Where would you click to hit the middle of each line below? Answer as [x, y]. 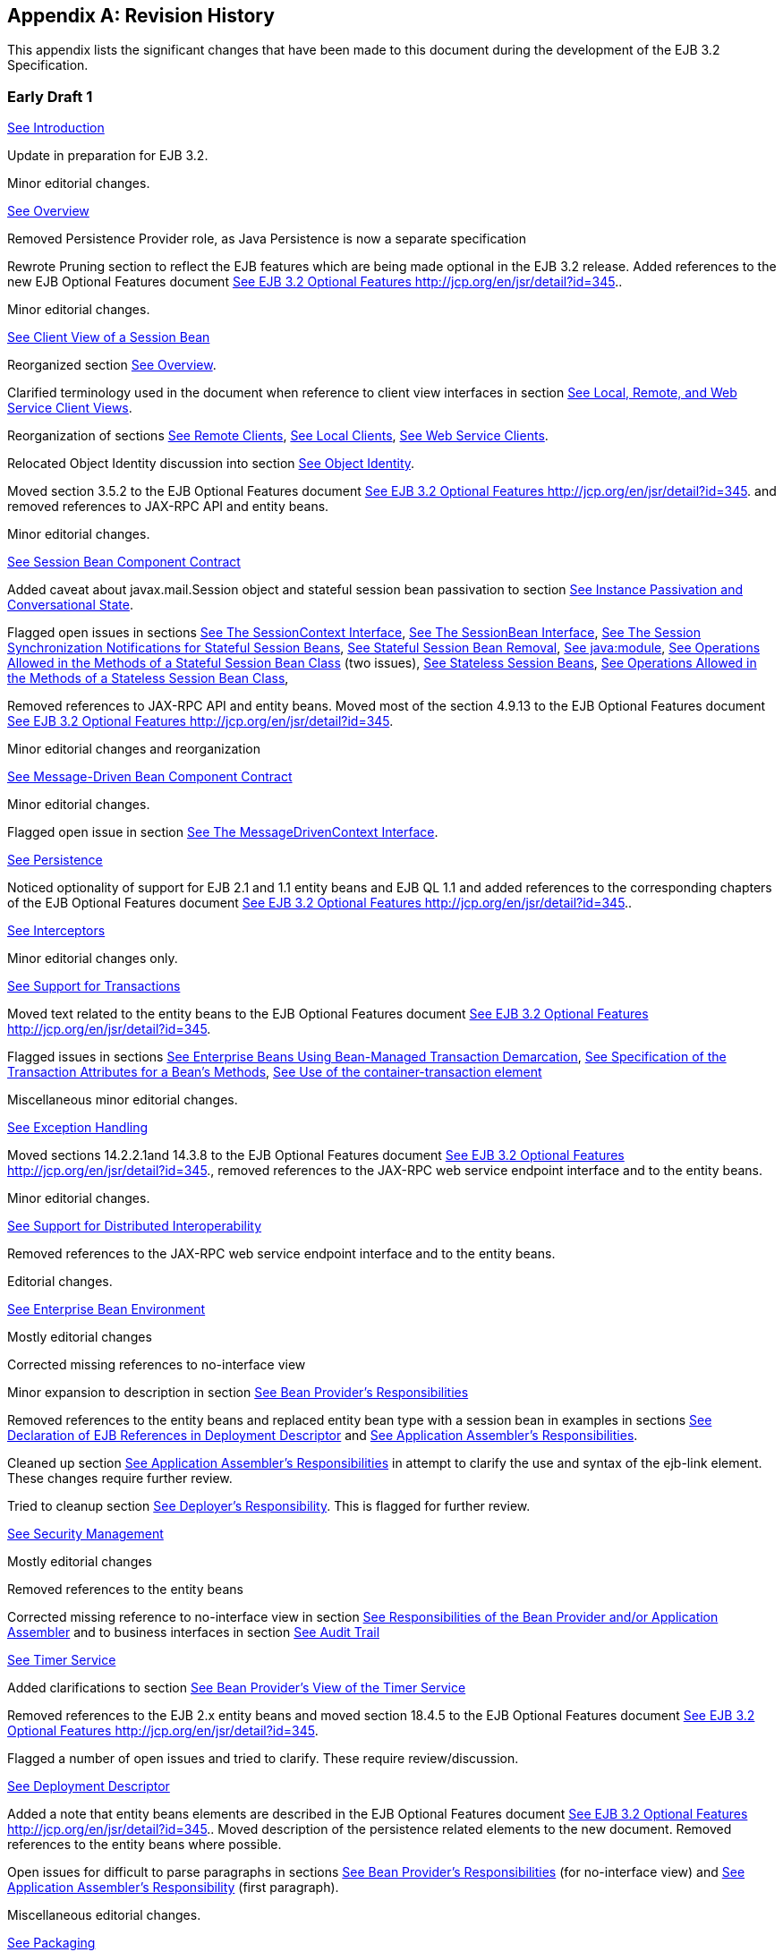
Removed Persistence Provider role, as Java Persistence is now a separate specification [267, 239]
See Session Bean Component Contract [124, 562]
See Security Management [85, 1534]
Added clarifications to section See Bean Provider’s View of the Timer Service [237, 1688]
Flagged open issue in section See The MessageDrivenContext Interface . [223, 832]
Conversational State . [70, 605]
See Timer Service [62, 1660]
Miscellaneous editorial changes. [104, 1915]
